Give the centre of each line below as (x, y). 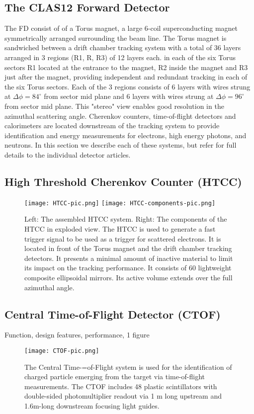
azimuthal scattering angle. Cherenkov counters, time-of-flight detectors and (120, 116)
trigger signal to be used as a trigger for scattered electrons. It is (123, 238)
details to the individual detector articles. (68, 154)
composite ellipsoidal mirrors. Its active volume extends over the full (128, 277)
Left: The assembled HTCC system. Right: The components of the (126, 219)
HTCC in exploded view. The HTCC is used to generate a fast (120, 228)
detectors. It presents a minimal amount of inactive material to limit (129, 258)
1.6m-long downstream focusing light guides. (92, 405)
